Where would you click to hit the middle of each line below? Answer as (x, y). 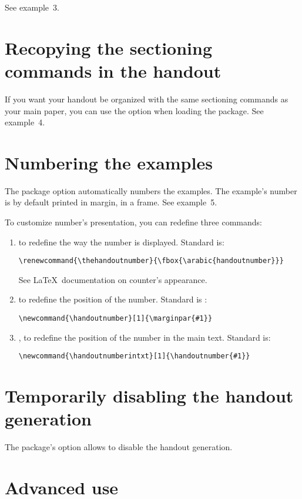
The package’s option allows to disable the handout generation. (119, 447)
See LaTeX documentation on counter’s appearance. (113, 279)
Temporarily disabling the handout (149, 396)
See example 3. (32, 7)
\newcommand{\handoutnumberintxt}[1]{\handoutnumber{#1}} (134, 356)
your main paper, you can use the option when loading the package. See (134, 110)
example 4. (25, 122)
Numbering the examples (109, 162)
